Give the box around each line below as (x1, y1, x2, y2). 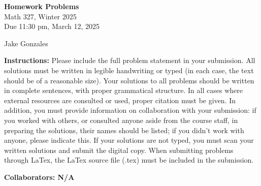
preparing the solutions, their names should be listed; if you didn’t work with (4, 125, 244, 135)
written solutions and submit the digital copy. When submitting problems (4, 144, 234, 155)
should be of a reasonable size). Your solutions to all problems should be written (4, 75, 254, 85)
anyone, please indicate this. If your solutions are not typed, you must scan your (4, 135, 254, 145)
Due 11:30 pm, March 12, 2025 (4, 21, 100, 32)
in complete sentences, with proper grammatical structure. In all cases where (4, 85, 243, 96)
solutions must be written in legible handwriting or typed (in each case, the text (4, 65, 254, 75)
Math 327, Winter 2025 (4, 11, 77, 21)
